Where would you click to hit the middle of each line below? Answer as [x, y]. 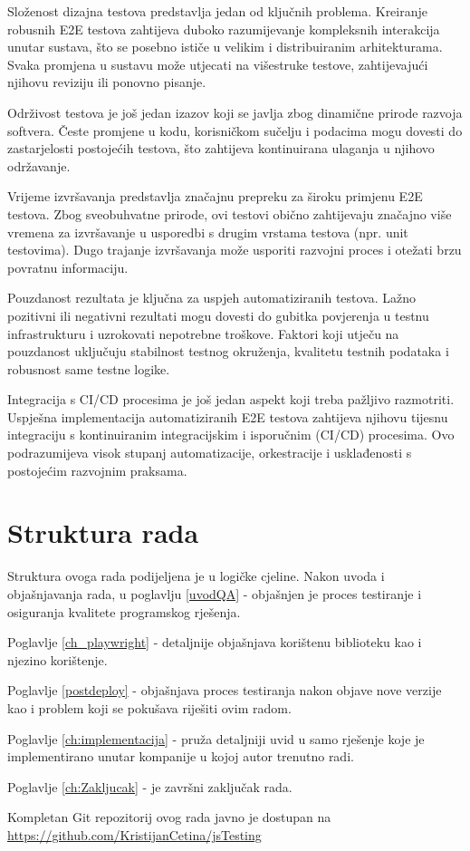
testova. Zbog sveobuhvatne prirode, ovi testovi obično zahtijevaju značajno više [230, 213]
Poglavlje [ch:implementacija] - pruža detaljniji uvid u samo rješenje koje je [216, 738]
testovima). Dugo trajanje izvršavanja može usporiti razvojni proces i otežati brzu [235, 250]
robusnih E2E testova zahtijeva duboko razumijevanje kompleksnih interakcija [224, 29]
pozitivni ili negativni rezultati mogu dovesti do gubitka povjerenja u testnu [218, 315]
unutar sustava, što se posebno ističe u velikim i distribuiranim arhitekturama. [225, 47]
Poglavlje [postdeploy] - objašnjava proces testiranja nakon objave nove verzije [225, 690]
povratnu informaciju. [68, 267]
